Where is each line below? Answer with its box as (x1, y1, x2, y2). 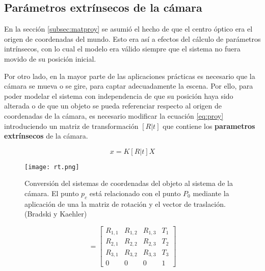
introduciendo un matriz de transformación (4, 120, 139, 131)
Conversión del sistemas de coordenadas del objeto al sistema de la (24, 178, 233, 188)
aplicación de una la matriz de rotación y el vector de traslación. (24, 198, 226, 209)
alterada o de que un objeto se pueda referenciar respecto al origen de (4, 100, 222, 111)
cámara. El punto (24, 187, 79, 198)
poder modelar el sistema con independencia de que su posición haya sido (4, 90, 233, 101)
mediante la (193, 187, 229, 198)
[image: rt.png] (24, 163, 79, 171)
